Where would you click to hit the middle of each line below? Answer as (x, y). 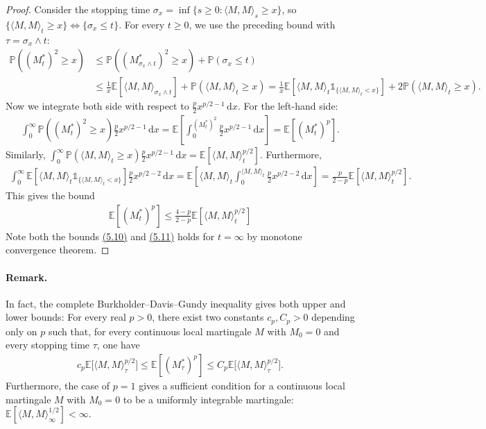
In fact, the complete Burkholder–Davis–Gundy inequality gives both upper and (176, 303)
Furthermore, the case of (58, 386)
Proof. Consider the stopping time (78, 9)
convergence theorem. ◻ (58, 250)
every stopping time (48, 345)
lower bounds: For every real (66, 317)
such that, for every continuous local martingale (150, 331)
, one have (118, 345)
